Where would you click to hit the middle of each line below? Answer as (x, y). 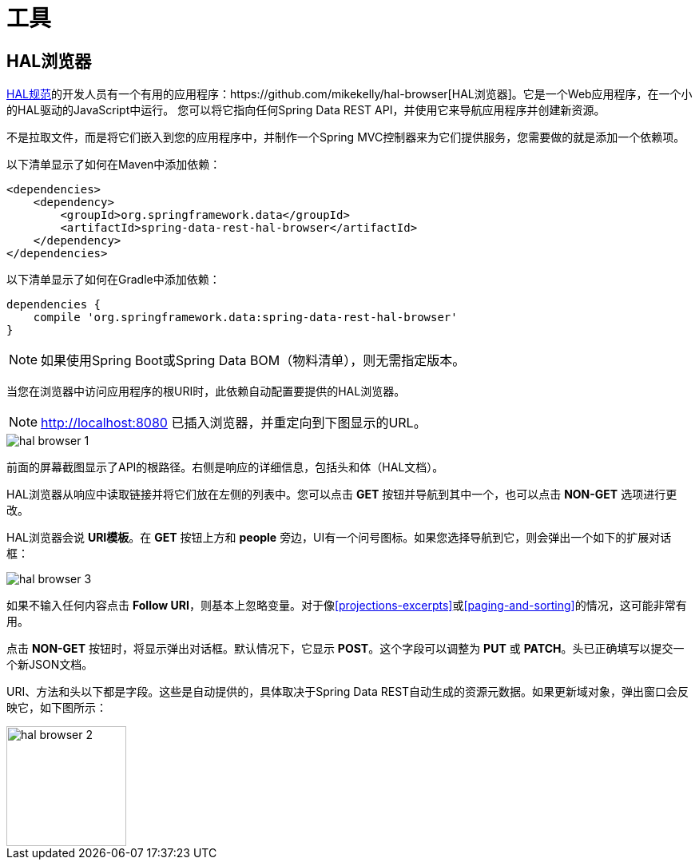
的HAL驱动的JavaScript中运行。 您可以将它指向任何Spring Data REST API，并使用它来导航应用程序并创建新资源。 (306, 110)
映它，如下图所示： (57, 708)
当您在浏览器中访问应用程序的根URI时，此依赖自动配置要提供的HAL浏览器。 (206, 391)
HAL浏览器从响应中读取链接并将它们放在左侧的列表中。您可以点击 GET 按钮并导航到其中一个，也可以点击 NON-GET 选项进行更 (342, 495)
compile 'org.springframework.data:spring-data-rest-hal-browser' (245, 318)
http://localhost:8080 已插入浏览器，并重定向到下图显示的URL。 (234, 423)
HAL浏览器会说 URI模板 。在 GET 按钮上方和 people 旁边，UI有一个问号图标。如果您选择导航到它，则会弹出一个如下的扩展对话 (339, 538)
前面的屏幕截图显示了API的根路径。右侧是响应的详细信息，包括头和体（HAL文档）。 (225, 467)
